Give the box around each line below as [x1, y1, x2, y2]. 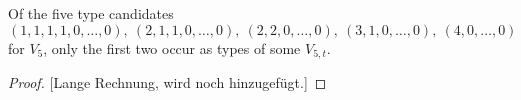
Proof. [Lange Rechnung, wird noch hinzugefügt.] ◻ [8, 72, 327, 93]
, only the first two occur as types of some [43, 37, 301, 58]
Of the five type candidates [8, 3, 174, 23]
